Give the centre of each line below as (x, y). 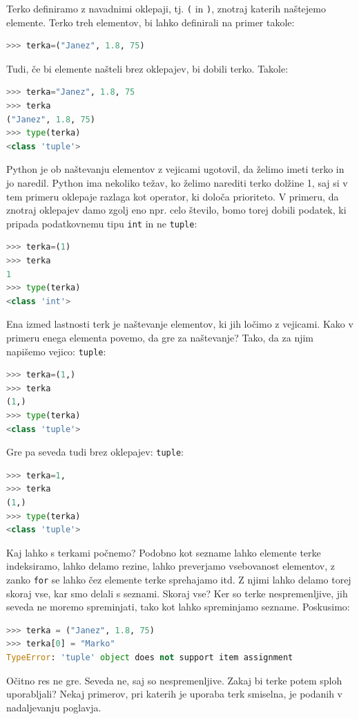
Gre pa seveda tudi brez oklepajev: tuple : (95, 452)
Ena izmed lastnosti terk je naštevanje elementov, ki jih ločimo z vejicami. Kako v (180, 324)
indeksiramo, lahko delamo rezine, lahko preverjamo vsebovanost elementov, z (171, 566)
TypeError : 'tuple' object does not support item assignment (150, 658)
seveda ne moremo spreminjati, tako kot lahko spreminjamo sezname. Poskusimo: (178, 607)
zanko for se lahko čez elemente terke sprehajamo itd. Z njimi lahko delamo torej (179, 580)
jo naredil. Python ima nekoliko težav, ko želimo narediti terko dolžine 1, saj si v (177, 183)
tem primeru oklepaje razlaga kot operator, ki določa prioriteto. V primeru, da (173, 196)
